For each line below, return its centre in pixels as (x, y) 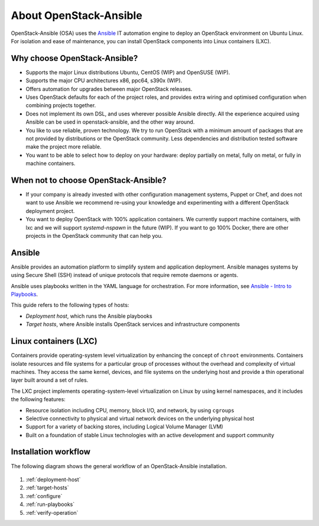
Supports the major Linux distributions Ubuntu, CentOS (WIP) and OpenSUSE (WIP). (128, 72)
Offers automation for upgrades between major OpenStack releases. (109, 89)
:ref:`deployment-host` (53, 479)
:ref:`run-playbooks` (50, 504)
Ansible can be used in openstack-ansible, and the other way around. (110, 122)
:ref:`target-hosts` (47, 488)
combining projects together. (61, 105)
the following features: (38, 399)
